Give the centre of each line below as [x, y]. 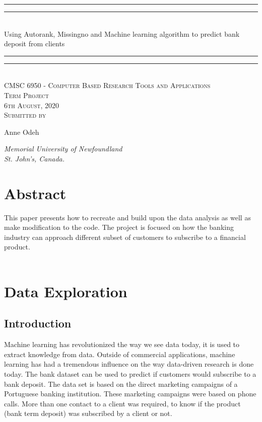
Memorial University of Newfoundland [63, 149]
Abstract [35, 193]
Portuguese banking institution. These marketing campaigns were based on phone [130, 394]
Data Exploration [66, 291]
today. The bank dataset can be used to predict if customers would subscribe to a [130, 373]
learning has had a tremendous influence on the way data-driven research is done [129, 364]
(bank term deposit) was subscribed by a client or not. [88, 413]
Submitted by [25, 115]
